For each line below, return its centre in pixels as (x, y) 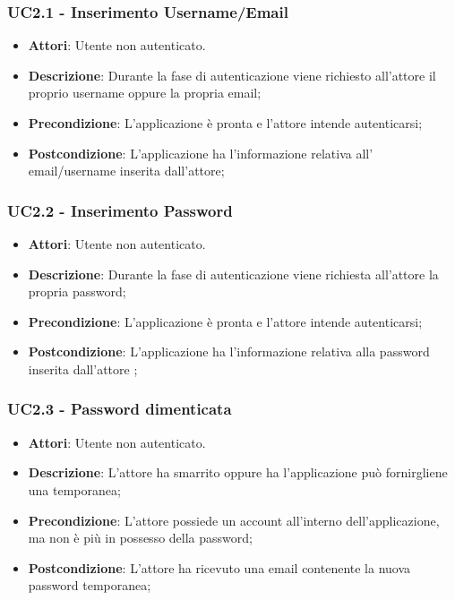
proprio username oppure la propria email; (145, 93)
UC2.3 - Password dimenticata (120, 409)
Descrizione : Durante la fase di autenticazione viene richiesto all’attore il (232, 75)
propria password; (77, 291)
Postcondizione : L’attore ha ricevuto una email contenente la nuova (219, 567)
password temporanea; (90, 585)
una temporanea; (74, 489)
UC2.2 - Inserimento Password (120, 210)
